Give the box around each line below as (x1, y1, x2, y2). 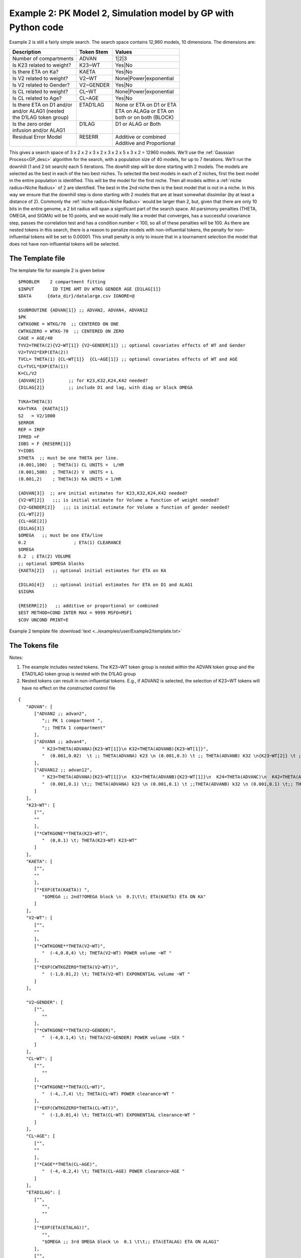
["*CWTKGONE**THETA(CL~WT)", (34, 1084, 106, 1089)
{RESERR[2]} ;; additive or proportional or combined (18, 603, 159, 609)
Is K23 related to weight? (12, 61, 71, 68)
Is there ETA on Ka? (12, 68, 59, 75)
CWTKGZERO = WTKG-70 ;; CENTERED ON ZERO (18, 328, 124, 334)
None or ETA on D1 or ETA (115, 101, 177, 108)
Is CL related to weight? (12, 88, 68, 95)
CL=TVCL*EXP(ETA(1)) (18, 363, 69, 369)
